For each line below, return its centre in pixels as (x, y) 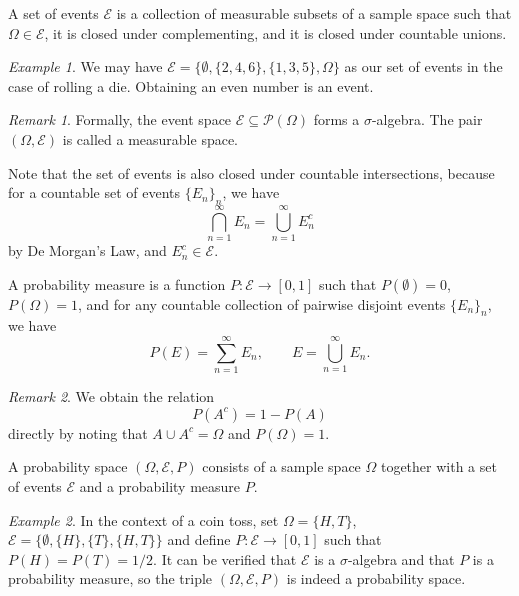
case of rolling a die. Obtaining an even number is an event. (191, 85)
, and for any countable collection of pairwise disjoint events (261, 303)
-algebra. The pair (427, 119)
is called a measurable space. (150, 138)
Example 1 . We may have (85, 66)
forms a (336, 119)
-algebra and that (401, 558)
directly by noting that (78, 432)
